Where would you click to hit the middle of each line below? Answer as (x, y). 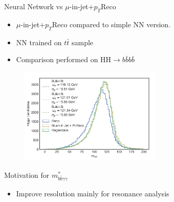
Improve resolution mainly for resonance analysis (93, 193)
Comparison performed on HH (64, 59)
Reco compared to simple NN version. (111, 24)
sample (82, 42)
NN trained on (39, 42)
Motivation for (27, 175)
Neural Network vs (34, 6)
